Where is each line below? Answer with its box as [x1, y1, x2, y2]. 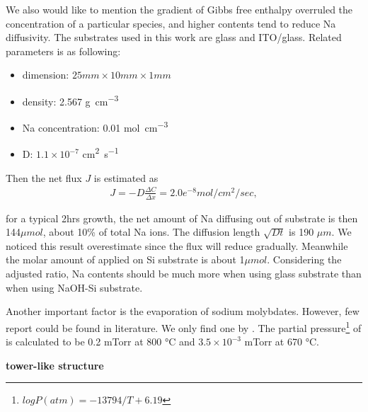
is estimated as [93, 170, 159, 185]
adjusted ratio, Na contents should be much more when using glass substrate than [6, 266, 362, 281]
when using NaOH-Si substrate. [6, 280, 143, 294]
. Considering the [267, 252, 342, 267]
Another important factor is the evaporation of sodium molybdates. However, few [6, 304, 360, 319]
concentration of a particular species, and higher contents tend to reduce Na [6, 16, 336, 30]
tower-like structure [6, 357, 104, 372]
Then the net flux [6, 170, 82, 185]
